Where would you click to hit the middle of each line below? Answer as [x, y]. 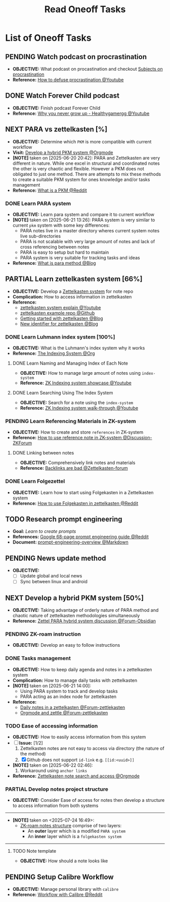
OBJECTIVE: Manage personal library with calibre [66, 889]
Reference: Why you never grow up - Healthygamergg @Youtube [81, 113]
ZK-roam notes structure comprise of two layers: [71, 826]
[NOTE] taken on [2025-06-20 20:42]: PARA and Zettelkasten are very [86, 158]
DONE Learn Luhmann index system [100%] [60, 337]
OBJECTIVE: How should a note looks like [64, 861]
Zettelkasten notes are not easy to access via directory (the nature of [92, 748]
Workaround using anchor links [54, 771]
